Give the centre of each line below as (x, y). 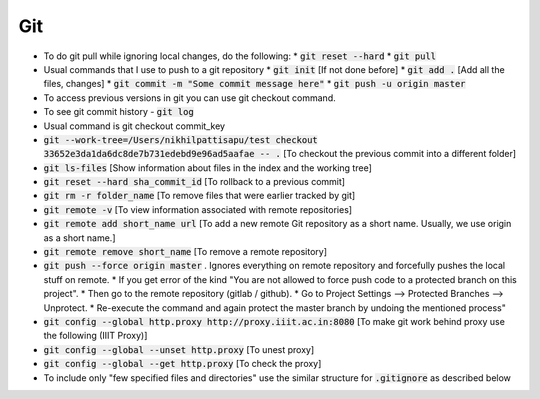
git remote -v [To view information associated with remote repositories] (198, 209)
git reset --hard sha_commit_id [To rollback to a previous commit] (194, 182)
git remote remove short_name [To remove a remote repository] (185, 252)
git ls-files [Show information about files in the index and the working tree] (207, 167)
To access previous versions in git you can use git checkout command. (189, 97)
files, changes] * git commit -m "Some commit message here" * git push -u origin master (254, 84)
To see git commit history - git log (118, 112)
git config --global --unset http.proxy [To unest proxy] (179, 349)
